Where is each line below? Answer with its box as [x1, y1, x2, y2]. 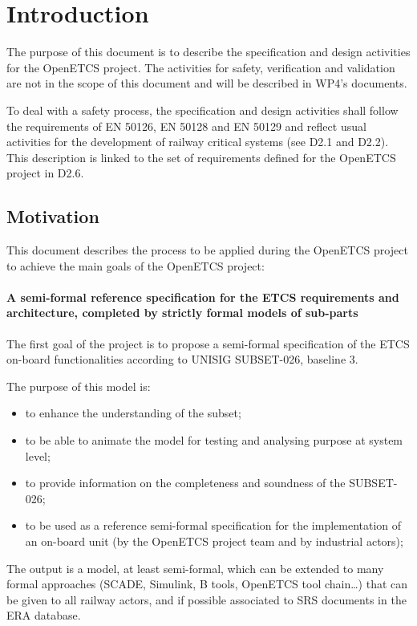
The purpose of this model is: [6, 377, 151, 394]
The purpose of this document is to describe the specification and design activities [6, 43, 411, 60]
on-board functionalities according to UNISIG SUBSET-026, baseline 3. [6, 351, 358, 368]
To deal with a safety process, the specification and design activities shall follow [6, 101, 399, 118]
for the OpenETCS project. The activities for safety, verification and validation [6, 59, 395, 75]
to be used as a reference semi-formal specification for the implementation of [25, 517, 402, 534]
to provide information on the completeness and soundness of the [25, 474, 346, 491]
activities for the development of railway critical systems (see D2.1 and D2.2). [6, 133, 389, 150]
